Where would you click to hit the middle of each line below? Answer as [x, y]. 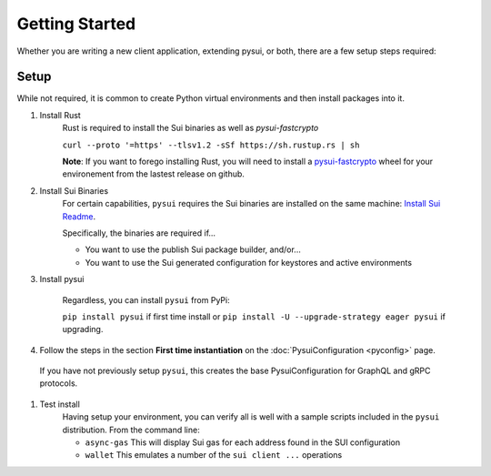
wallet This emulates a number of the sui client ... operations [214, 455]
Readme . [79, 216]
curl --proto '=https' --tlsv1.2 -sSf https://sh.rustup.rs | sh [211, 145]
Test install [60, 404]
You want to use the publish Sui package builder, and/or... [193, 249]
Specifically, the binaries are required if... [139, 233]
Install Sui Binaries [74, 190]
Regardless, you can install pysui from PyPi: [146, 299]
